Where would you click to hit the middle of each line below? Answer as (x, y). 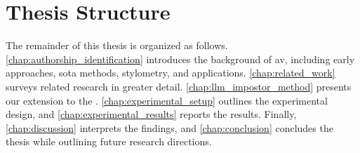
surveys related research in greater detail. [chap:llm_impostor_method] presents (179, 86)
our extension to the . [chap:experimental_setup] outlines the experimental (167, 100)
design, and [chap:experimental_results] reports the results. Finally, (151, 114)
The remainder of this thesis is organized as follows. (117, 45)
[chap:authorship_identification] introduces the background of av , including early (180, 59)
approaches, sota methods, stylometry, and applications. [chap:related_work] (171, 73)
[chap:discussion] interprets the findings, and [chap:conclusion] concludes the (169, 127)
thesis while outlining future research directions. (109, 141)
